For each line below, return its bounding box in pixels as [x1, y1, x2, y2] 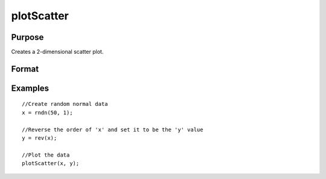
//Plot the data [22, 151, 70, 158]
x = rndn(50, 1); [22, 109, 73, 116]
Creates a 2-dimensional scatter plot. [11, 48, 104, 56]
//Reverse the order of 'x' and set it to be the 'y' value [22, 126, 203, 133]
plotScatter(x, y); [22, 160, 80, 167]
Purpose [11, 32, 44, 42]
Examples [11, 83, 50, 93]
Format [11, 63, 39, 74]
